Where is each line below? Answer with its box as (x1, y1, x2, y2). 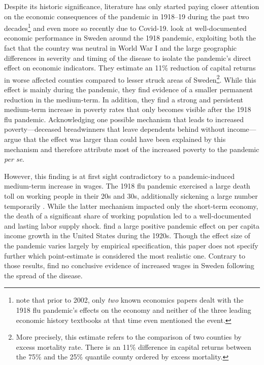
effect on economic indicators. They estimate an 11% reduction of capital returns (4, 62, 256, 73)
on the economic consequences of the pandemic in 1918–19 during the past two (4, 11, 249, 21)
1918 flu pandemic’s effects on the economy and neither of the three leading (16, 304, 251, 315)
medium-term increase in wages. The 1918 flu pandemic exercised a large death (4, 180, 250, 191)
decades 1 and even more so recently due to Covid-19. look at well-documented (4, 21, 247, 33)
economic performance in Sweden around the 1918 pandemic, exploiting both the (4, 32, 256, 43)
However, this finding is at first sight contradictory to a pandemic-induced (4, 170, 235, 181)
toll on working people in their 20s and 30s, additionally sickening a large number (4, 191, 258, 201)
